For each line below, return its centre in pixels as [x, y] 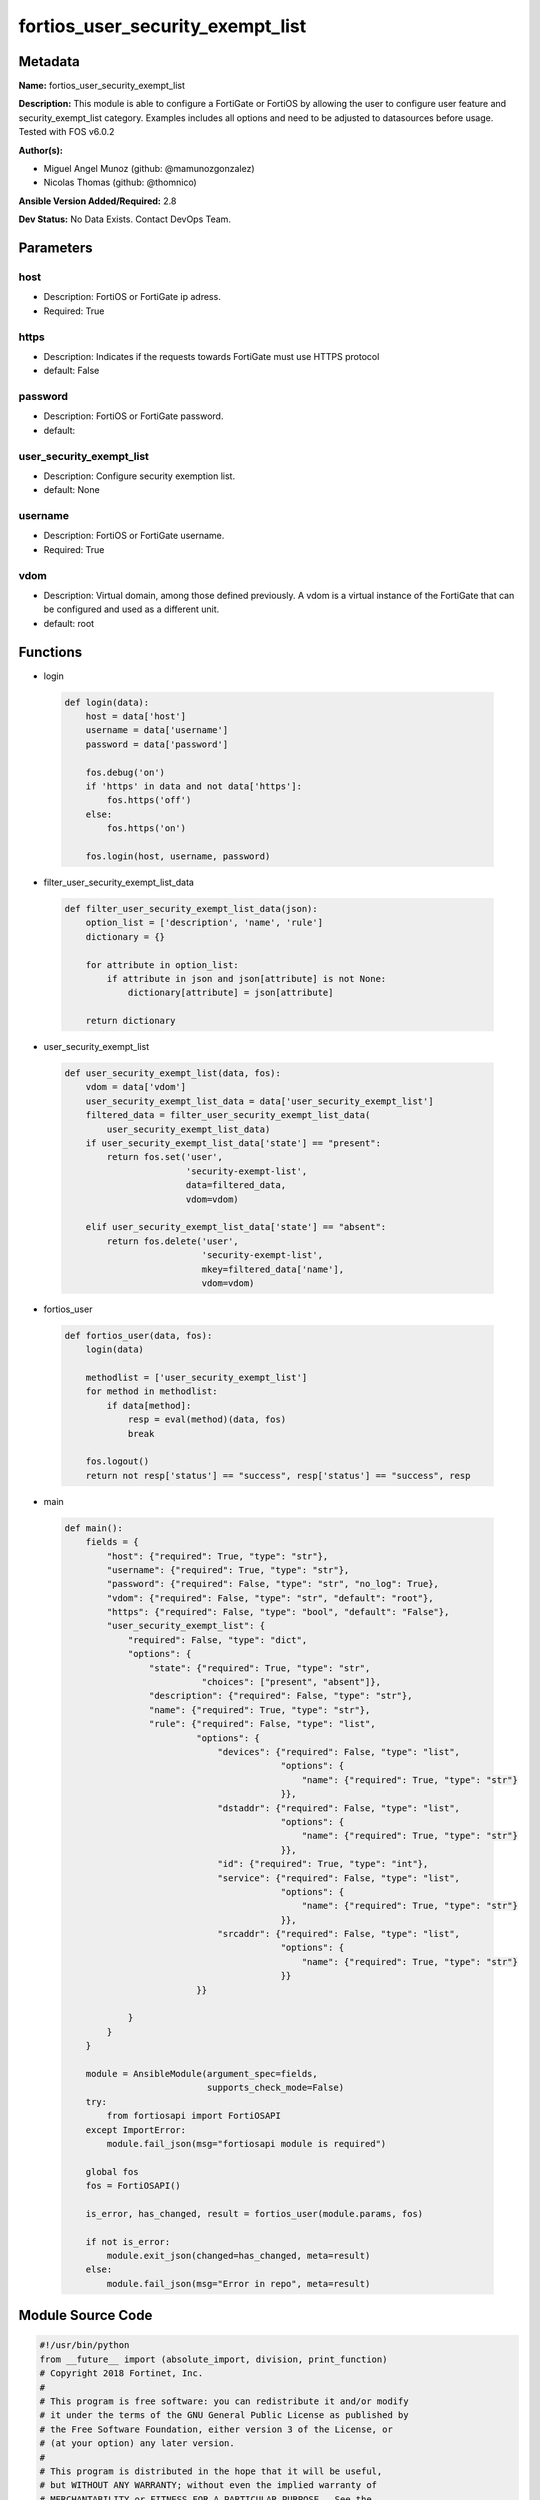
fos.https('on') [146, 828]
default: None [71, 490]
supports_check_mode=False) [275, 2088]
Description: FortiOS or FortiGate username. [134, 536]
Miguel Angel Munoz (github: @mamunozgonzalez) [149, 169]
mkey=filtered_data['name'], [273, 1269]
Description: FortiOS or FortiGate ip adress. [132, 297]
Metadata [49, 61]
